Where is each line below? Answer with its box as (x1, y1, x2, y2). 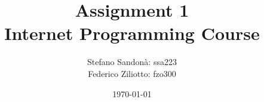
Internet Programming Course (4, 21, 260, 45)
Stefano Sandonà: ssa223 (87, 55, 177, 68)
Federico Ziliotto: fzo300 (88, 67, 176, 79)
